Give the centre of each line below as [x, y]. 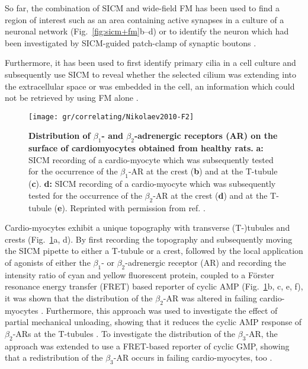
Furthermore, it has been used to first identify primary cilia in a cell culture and [150, 63]
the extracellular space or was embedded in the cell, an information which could [150, 86]
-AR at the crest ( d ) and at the [210, 195]
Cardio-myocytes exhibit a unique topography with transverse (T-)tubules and [147, 228]
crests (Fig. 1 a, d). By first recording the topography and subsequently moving [149, 239]
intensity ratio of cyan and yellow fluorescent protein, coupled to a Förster [139, 274]
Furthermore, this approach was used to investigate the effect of [162, 310]
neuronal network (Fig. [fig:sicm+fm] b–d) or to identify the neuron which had [147, 31]
